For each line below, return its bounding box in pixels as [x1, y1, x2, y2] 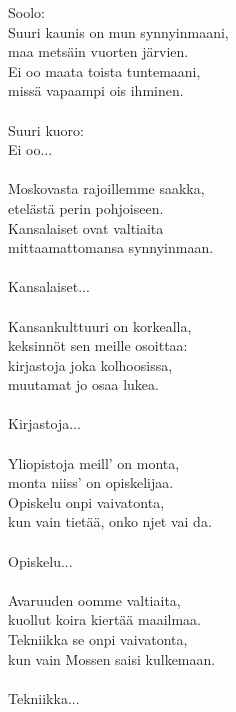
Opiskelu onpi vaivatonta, [8, 491, 165, 512]
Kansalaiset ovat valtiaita [8, 217, 164, 238]
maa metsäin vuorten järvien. [8, 41, 189, 62]
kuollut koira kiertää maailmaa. [8, 609, 201, 630]
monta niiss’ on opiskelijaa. [8, 472, 174, 493]
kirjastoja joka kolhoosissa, [8, 354, 173, 375]
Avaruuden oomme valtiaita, [8, 589, 181, 610]
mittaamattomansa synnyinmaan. [8, 237, 214, 258]
